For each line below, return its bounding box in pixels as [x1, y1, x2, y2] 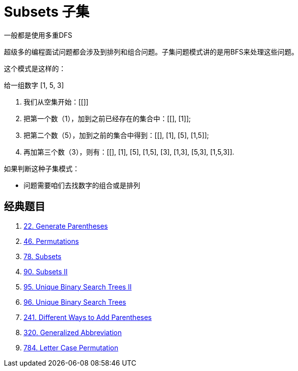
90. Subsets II [24, 267, 68, 276]
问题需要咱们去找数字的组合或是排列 [24, 181, 140, 189]
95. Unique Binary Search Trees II [24, 282, 132, 291]
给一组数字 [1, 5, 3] [4, 80, 64, 89]
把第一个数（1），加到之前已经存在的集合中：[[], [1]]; [24, 114, 191, 123]
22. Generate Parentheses [24, 221, 108, 230]
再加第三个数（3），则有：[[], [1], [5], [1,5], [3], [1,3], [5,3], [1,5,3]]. [24, 147, 234, 156]
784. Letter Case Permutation [24, 343, 119, 352]
